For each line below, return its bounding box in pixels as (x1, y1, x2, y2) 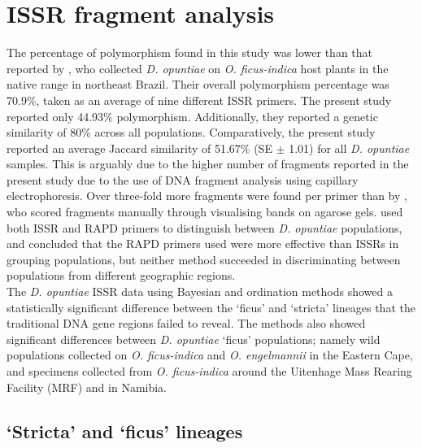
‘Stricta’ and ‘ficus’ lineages (7, 418, 243, 443)
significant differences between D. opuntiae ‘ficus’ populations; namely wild (7, 330, 381, 347)
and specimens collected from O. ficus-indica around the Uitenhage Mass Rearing (7, 363, 412, 379)
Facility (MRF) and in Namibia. (7, 378, 167, 395)
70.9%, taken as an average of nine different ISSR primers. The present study (7, 91, 392, 108)
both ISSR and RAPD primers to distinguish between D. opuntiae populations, (7, 219, 402, 236)
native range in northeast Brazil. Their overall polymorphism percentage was (7, 76, 389, 93)
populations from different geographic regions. (7, 267, 236, 284)
